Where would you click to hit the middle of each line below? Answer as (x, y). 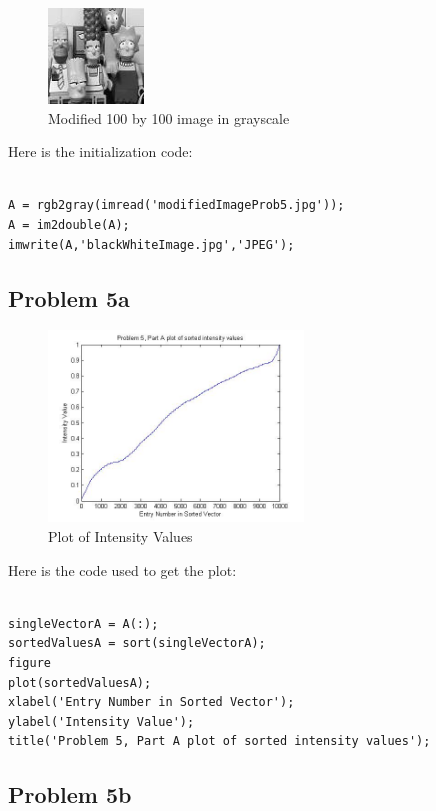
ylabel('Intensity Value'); (101, 721)
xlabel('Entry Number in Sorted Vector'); (151, 702)
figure (29, 662)
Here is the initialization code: (100, 151)
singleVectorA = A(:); (83, 623)
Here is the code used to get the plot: (122, 569)
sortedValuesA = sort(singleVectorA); (137, 643)
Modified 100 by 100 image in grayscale (169, 117)
